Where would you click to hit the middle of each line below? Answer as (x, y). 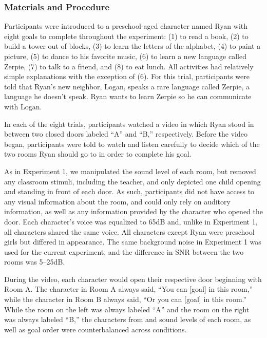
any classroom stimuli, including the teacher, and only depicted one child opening (132, 181)
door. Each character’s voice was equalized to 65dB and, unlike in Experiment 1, (131, 221)
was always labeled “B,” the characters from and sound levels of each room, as (128, 319)
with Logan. (23, 106)
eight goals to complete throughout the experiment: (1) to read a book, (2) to (126, 36)
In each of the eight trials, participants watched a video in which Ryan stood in (129, 124)
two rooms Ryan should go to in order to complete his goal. (98, 154)
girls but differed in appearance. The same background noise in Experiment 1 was (133, 242)
